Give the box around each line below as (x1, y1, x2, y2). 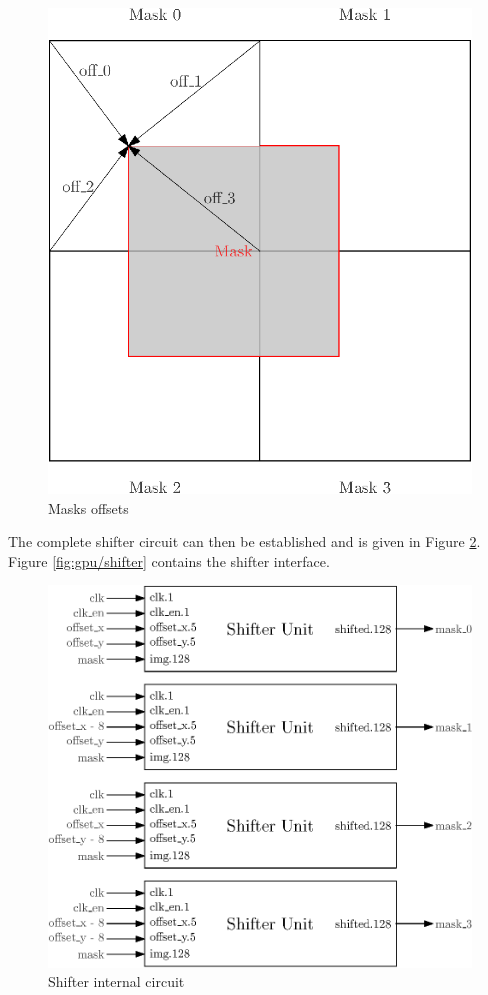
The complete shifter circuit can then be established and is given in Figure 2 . (8, 531, 481, 552)
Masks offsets (48, 497, 129, 518)
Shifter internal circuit (48, 971, 185, 992)
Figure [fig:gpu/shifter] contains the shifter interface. (8, 550, 330, 571)
